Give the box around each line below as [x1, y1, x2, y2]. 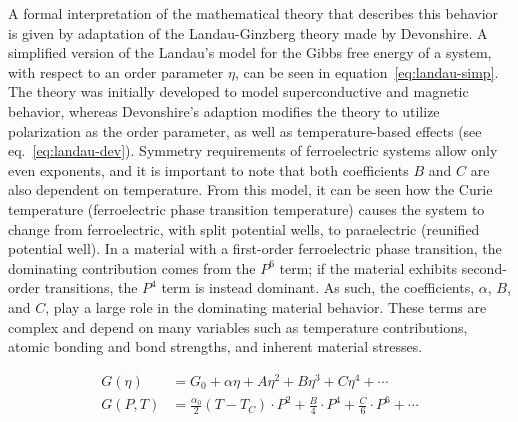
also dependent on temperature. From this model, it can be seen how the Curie [8, 179, 493, 200]
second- [461, 257, 507, 278]
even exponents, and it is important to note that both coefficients [8, 159, 409, 180]
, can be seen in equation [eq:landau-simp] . [234, 61, 499, 82]
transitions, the [44, 277, 138, 298]
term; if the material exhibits [279, 257, 458, 278]
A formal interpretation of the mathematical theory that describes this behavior [8, 3, 499, 23]
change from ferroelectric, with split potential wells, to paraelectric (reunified [8, 218, 480, 239]
